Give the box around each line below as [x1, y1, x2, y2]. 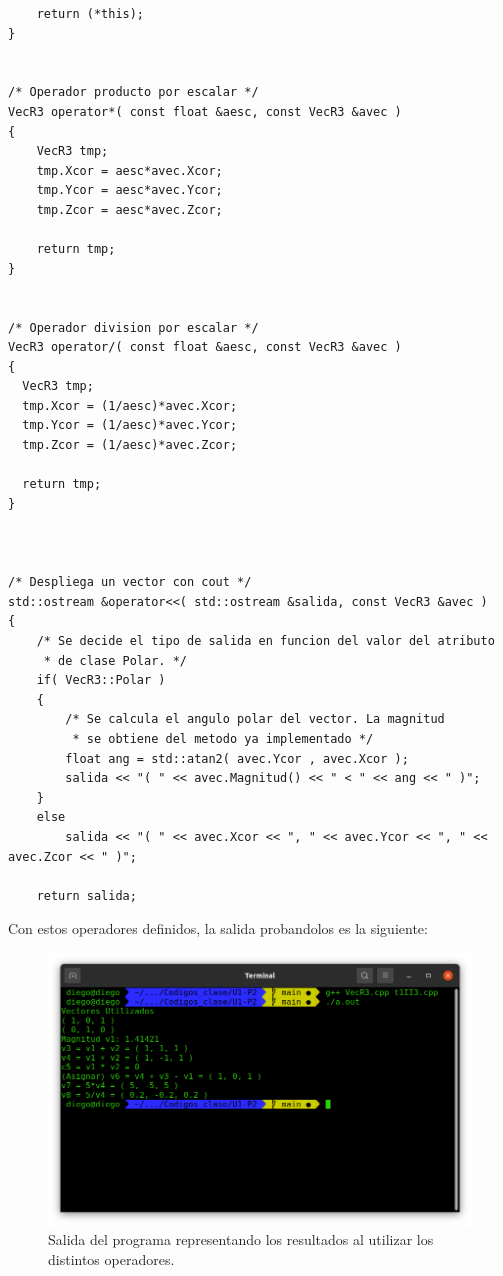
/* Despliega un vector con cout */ [8, 575, 252, 590]
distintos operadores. [48, 1248, 175, 1269]
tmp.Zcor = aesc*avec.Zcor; [36, 202, 223, 217]
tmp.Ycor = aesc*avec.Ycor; [36, 183, 223, 198]
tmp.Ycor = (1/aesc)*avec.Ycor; [22, 418, 238, 433]
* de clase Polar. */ [43, 653, 187, 668]
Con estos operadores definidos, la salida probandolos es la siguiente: [8, 918, 428, 939]
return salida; [36, 888, 137, 903]
